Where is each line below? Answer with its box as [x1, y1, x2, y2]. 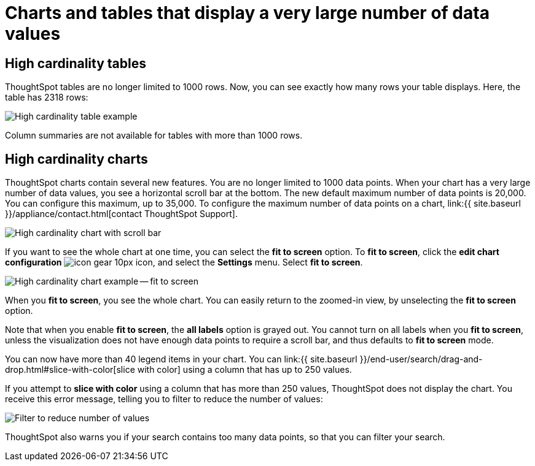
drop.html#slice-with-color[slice [5, 364, 135, 375]
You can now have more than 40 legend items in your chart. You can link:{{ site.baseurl [5, 354, 357, 365]
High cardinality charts [5, 151, 148, 167]
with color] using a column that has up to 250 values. [137, 364, 352, 375]
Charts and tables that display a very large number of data [5, 2, 490, 23]
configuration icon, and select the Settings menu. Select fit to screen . [5, 257, 363, 268]
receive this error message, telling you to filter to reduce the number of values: [5, 394, 323, 405]
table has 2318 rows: [5, 92, 88, 103]
